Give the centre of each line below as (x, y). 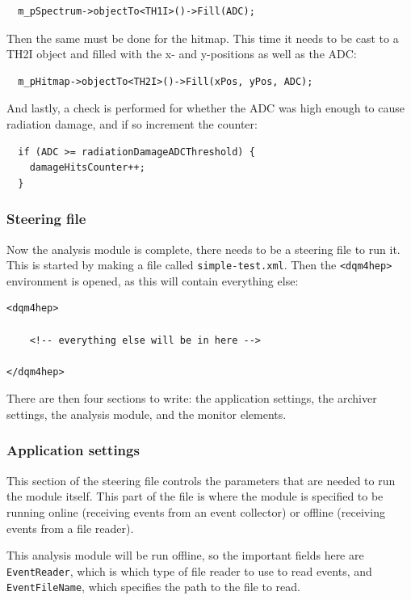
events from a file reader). (70, 528)
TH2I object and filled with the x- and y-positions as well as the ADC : (182, 54)
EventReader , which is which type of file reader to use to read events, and (189, 570)
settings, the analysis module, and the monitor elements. (147, 414)
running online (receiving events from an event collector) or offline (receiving (196, 511)
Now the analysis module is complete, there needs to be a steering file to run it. (203, 249)
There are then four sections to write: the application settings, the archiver (192, 398)
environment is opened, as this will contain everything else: (153, 280)
